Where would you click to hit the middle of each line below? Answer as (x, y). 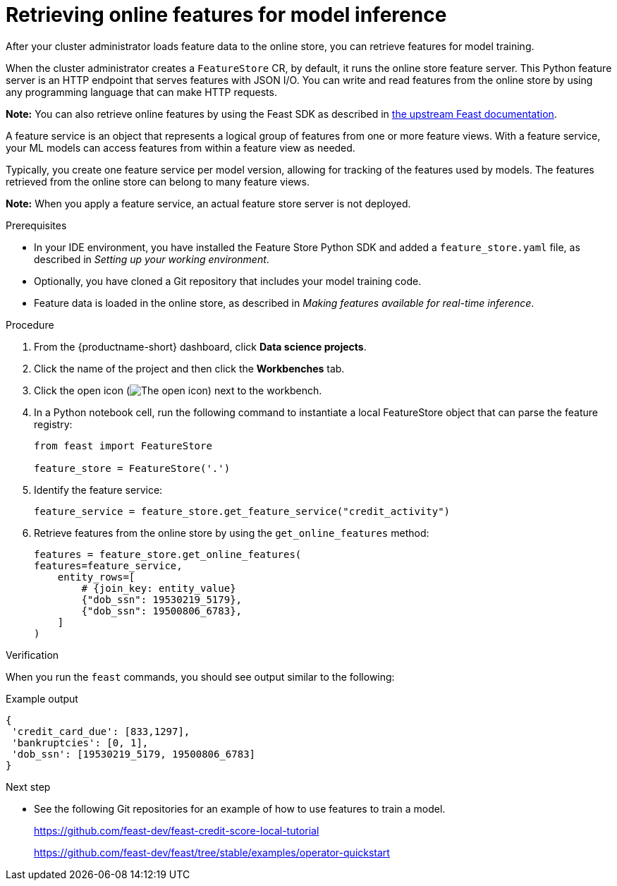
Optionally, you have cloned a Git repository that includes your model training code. (228, 281)
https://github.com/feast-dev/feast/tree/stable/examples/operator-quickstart (212, 852)
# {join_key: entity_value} (159, 588)
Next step (28, 787)
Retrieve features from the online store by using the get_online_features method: (232, 533)
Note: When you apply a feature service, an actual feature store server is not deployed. (208, 203)
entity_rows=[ (96, 577)
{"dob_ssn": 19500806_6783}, (162, 611)
